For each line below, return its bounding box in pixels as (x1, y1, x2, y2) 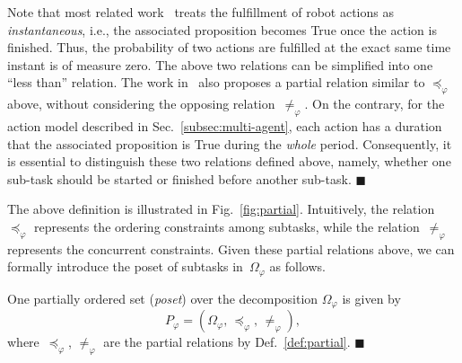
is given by (342, 288, 401, 307)
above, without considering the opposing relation (7, 94, 275, 113)
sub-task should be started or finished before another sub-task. (7, 169, 352, 188)
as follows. (269, 257, 326, 276)
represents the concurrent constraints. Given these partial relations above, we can (7, 239, 455, 258)
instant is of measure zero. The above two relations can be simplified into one (7, 55, 433, 74)
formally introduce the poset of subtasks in (7, 257, 243, 276)
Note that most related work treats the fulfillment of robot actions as (7, 3, 394, 21)
